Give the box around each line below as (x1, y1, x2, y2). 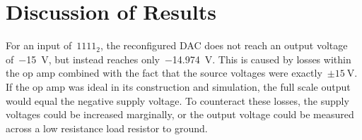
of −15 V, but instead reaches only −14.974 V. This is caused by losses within (6, 51, 351, 66)
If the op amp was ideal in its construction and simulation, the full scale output (6, 79, 351, 94)
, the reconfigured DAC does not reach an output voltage (100, 38, 348, 53)
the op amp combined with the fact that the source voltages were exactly (6, 65, 322, 80)
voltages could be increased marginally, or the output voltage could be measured (6, 107, 354, 122)
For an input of (6, 38, 72, 53)
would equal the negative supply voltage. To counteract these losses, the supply (6, 93, 349, 108)
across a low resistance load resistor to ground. (6, 120, 208, 135)
